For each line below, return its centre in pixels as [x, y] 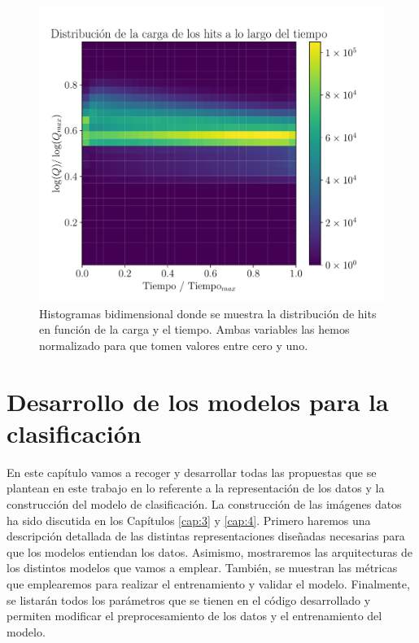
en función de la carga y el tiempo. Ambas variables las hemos [194, 329]
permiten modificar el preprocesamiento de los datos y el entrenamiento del [194, 616]
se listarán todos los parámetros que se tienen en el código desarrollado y [189, 599]
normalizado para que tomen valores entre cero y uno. [174, 345]
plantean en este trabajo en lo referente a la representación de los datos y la [196, 488]
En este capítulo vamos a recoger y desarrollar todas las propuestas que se [192, 472]
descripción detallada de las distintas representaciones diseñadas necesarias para [206, 536]
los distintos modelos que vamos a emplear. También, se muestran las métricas [202, 568]
